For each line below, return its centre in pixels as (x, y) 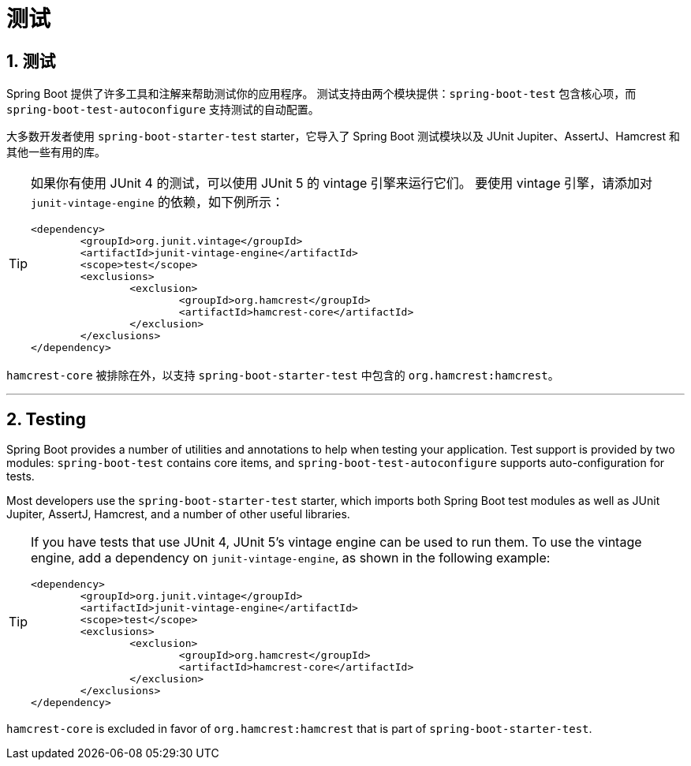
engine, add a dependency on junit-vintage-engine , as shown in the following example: (291, 558)
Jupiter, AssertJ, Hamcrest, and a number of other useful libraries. (178, 514)
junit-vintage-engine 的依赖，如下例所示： (158, 202)
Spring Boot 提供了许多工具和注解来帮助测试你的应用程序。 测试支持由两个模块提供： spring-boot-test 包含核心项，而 (321, 94)
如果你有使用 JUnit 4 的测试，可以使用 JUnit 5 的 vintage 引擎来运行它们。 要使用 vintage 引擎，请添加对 (342, 183)
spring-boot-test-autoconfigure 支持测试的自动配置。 (163, 110)
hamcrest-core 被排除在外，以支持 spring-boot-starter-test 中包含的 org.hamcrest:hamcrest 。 (283, 376)
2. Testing (46, 419)
